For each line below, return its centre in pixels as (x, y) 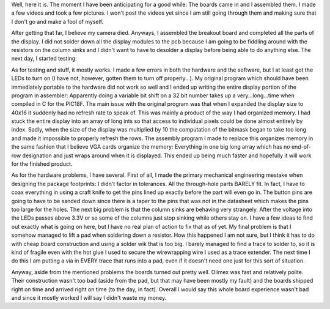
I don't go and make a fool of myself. (57, 21)
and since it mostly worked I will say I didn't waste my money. (89, 297)
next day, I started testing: (44, 59)
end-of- (301, 147)
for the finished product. (42, 164)
